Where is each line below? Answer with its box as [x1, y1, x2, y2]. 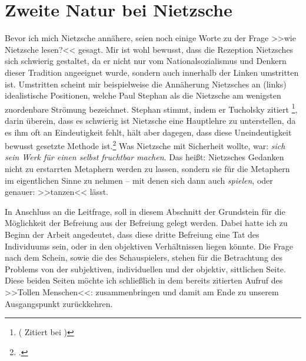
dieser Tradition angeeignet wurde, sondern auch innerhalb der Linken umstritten [5, 66, 299, 78]
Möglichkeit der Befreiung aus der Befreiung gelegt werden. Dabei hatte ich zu [5, 217, 288, 229]
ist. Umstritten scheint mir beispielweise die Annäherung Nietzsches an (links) [5, 77, 287, 90]
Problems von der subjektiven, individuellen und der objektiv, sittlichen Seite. [5, 262, 286, 275]
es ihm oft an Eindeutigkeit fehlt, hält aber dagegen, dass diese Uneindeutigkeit [5, 126, 292, 138]
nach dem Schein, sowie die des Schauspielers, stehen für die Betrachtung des [5, 251, 283, 264]
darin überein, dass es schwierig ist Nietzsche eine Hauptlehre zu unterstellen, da [5, 114, 296, 126]
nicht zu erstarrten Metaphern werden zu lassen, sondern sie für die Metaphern [5, 162, 290, 174]
